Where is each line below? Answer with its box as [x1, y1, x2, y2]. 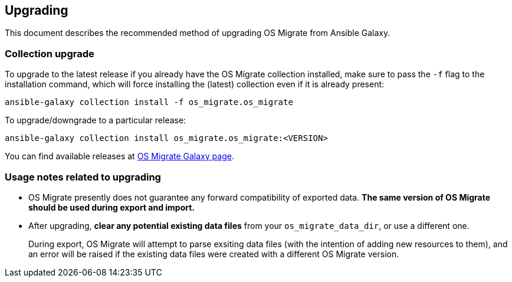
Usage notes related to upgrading [5, 170, 161, 183]
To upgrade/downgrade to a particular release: [5, 115, 186, 126]
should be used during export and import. [28, 202, 195, 212]
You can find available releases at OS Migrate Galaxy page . [5, 151, 234, 162]
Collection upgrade [5, 47, 94, 60]
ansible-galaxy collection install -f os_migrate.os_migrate [5, 97, 293, 107]
